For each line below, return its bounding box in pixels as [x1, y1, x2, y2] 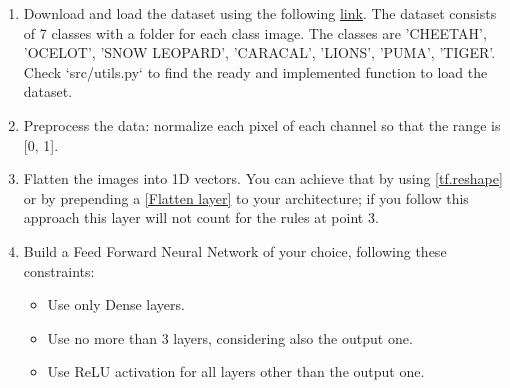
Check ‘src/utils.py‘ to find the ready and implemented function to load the [23, 61, 488, 82]
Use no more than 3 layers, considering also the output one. [47, 327, 413, 348]
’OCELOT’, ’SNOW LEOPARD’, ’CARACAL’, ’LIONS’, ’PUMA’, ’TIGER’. [23, 42, 496, 63]
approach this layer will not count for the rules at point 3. [23, 207, 379, 228]
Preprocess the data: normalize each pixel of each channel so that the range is [23, 114, 501, 135]
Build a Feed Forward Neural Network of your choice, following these [23, 240, 447, 261]
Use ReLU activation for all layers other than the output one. [47, 361, 425, 382]
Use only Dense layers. [47, 294, 185, 315]
